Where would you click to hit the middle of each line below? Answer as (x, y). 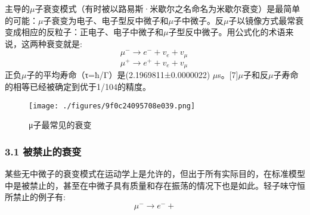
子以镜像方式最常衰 (266, 20)
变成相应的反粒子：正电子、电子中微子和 (84, 32)
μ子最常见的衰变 (60, 125)
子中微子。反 (198, 20)
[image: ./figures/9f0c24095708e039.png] (112, 106)
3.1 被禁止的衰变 (43, 151)
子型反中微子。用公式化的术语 (227, 32)
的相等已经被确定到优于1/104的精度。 (78, 86)
